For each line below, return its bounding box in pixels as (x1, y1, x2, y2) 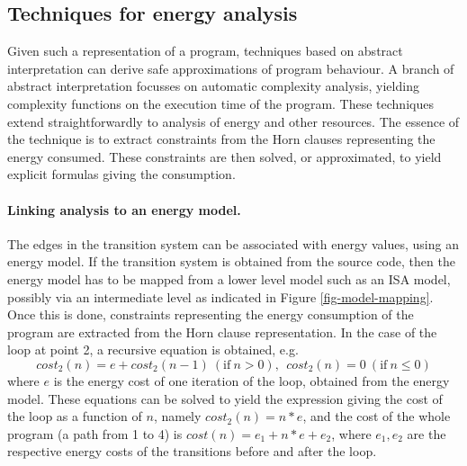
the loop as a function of (7, 407, 142, 426)
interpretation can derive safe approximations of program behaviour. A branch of (7, 58, 454, 77)
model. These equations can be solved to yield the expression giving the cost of (7, 389, 443, 408)
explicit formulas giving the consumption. (7, 165, 236, 184)
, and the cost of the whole (302, 407, 451, 426)
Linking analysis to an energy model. (7, 200, 241, 219)
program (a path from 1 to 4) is (7, 424, 183, 443)
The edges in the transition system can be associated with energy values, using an (7, 234, 459, 253)
